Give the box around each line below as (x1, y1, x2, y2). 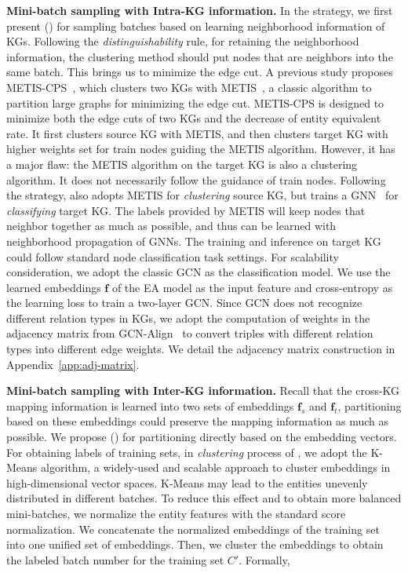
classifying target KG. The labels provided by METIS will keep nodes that (6, 202, 366, 218)
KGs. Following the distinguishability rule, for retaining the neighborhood (6, 33, 359, 49)
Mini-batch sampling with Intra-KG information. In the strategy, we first (6, 2, 393, 18)
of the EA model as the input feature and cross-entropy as (111, 279, 393, 295)
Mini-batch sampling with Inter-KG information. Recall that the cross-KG (6, 382, 400, 399)
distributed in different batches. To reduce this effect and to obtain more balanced (6, 490, 402, 506)
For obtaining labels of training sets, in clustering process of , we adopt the (6, 443, 367, 460)
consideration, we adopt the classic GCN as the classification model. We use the (6, 264, 391, 280)
